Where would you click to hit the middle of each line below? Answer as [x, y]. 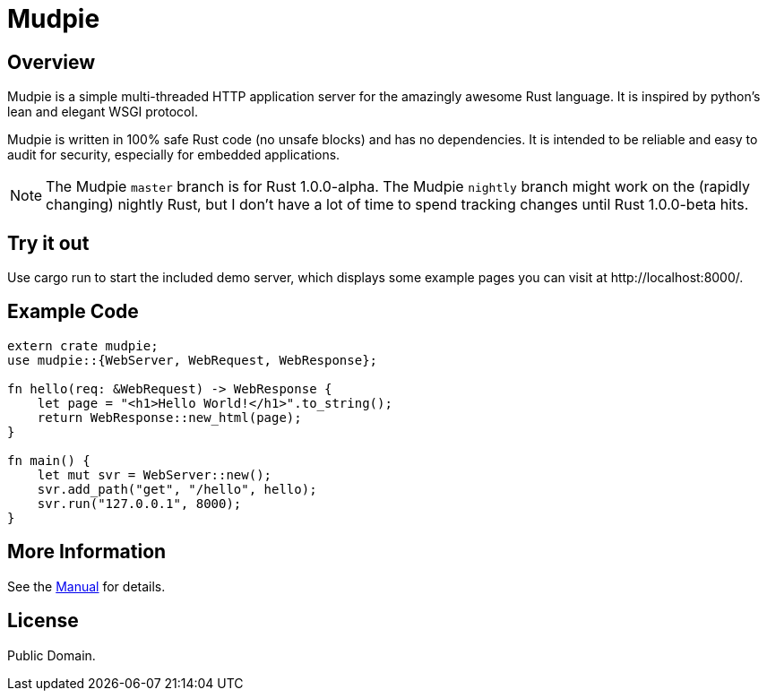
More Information [87, 552]
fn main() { [49, 460]
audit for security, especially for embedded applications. [174, 155]
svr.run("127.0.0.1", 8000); [139, 503]
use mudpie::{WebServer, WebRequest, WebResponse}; [193, 360]
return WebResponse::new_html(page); [169, 417]
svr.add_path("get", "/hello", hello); [177, 489]
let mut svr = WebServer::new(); [155, 474]
